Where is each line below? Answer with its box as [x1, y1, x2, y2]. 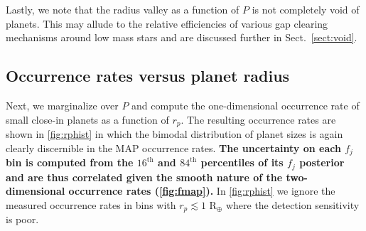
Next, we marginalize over [6, 97, 119, 112]
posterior [299, 155, 345, 170]
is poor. [6, 212, 39, 227]
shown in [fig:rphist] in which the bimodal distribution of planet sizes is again [6, 127, 343, 141]
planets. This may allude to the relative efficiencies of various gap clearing [6, 16, 328, 31]
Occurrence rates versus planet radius [6, 65, 290, 87]
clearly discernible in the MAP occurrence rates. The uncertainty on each [6, 140, 341, 155]
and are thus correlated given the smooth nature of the [6, 169, 283, 184]
